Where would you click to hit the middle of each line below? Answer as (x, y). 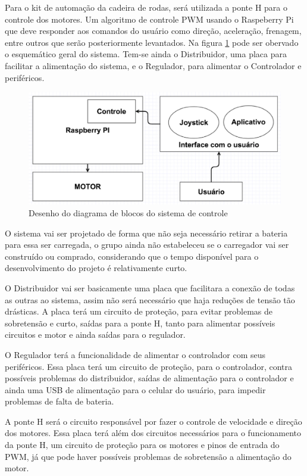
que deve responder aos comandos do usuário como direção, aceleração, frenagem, (153, 31)
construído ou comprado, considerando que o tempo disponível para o (132, 256)
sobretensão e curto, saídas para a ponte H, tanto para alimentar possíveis (140, 323)
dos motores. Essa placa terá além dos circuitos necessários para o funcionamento (153, 433)
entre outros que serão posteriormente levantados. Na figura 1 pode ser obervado (152, 42)
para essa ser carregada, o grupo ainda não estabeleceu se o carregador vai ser (147, 245)
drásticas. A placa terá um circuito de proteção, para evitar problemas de (139, 311)
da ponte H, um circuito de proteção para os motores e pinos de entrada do (142, 445)
